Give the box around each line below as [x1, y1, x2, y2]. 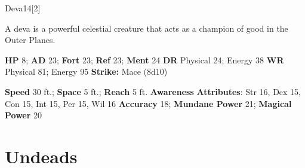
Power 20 [5, 109, 42, 121]
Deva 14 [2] [5, 2, 41, 14]
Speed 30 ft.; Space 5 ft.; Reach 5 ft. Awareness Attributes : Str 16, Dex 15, [5, 85, 301, 97]
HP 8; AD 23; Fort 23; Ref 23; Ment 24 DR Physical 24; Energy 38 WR [5, 53, 284, 66]
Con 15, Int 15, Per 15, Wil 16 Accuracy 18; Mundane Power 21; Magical [5, 97, 292, 109]
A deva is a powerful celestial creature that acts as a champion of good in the [5, 22, 288, 34]
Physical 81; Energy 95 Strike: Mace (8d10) [5, 65, 168, 78]
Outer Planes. [5, 33, 56, 46]
